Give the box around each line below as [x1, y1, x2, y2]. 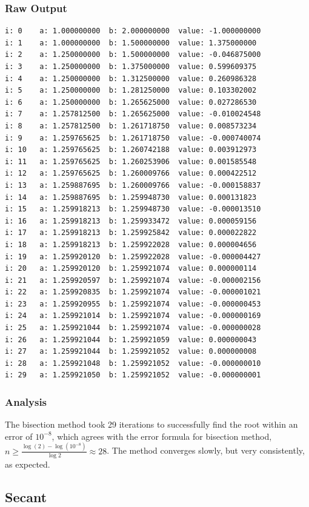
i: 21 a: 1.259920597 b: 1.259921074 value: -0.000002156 [5, 276, 261, 285]
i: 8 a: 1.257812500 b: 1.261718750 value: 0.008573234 [5, 121, 257, 130]
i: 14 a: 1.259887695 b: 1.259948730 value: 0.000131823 [5, 193, 257, 202]
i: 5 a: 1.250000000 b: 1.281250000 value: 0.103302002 [5, 86, 257, 95]
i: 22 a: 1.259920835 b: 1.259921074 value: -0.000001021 [5, 288, 261, 297]
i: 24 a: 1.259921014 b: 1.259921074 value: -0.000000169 [5, 311, 261, 320]
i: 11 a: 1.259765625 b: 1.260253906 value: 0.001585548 [5, 157, 257, 166]
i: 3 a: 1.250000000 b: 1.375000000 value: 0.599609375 [5, 62, 257, 71]
